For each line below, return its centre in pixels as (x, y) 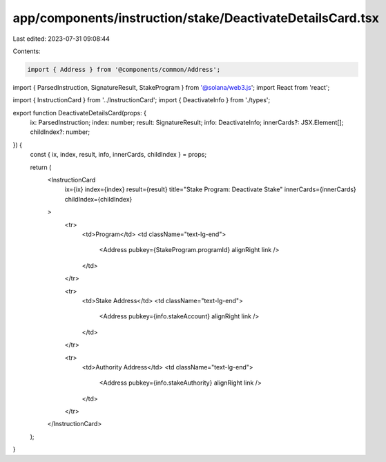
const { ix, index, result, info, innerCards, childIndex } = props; (118, 155)
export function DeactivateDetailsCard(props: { (79, 113)
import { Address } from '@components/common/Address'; (124, 69)
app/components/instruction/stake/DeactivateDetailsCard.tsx (196, 18)
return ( (41, 167)
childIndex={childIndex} (98, 199)
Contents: (27, 51)
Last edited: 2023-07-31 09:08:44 (61, 39)
